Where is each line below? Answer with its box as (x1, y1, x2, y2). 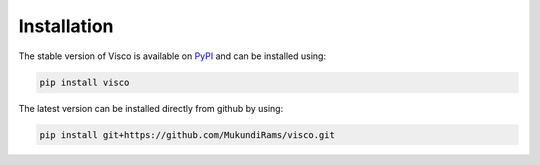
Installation (18, 15, 114, 37)
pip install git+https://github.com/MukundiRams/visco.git (39, 129, 335, 140)
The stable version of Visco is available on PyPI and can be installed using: (18, 50, 327, 62)
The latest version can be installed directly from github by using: (18, 102, 284, 114)
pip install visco (39, 76, 130, 88)
